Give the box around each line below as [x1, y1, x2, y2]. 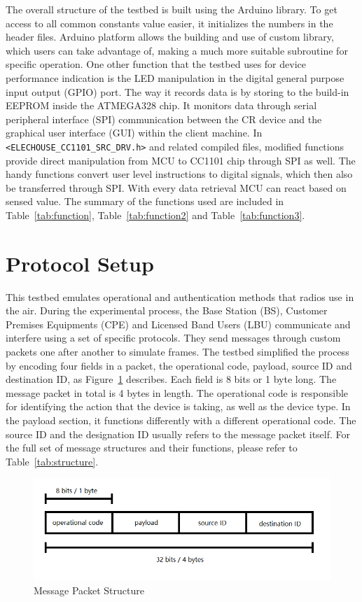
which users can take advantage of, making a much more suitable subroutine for [6, 43, 348, 57]
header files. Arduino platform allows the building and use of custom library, [6, 29, 334, 44]
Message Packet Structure [34, 582, 144, 597]
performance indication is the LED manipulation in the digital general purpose [6, 70, 344, 85]
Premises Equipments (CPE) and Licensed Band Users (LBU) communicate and [6, 316, 351, 331]
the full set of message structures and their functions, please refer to [6, 440, 298, 455]
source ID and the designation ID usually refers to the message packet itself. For [6, 426, 351, 441]
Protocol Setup [6, 248, 154, 277]
